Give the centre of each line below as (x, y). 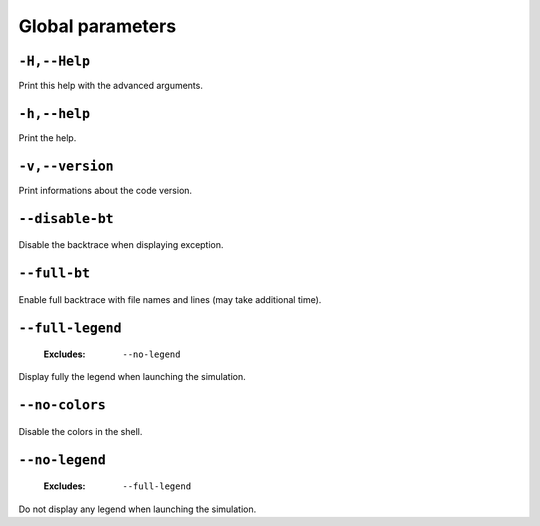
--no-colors (62, 405)
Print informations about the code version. (105, 190)
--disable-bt (66, 218)
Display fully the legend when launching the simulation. (132, 377)
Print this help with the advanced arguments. (111, 86)
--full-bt (54, 273)
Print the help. (47, 137)
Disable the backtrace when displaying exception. (121, 245)
